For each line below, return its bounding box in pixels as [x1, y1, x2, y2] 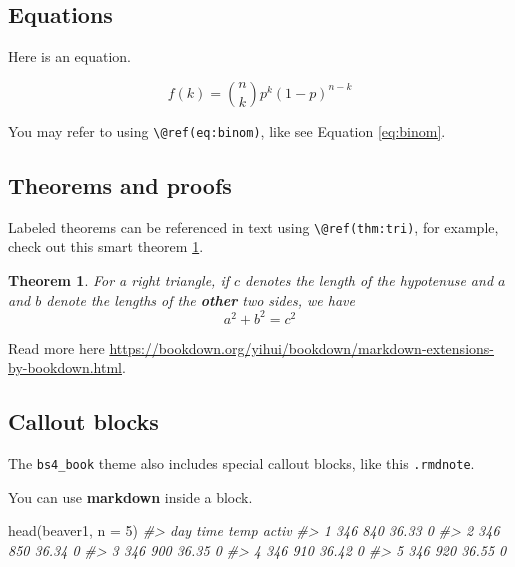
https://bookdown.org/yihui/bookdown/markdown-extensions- [109, 337, 494, 358]
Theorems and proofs [8, 169, 232, 200]
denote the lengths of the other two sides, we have [46, 289, 355, 310]
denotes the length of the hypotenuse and [245, 269, 494, 290]
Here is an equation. [8, 46, 132, 67]
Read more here [8, 337, 105, 358]
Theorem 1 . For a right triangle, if [8, 269, 229, 290]
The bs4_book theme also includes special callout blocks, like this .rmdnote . [8, 452, 475, 473]
